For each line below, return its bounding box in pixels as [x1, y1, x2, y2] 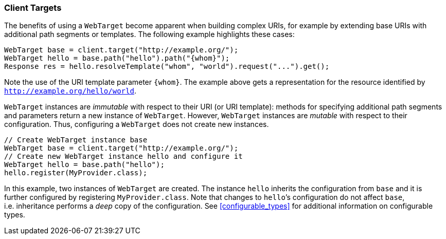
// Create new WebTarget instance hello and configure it [4, 152, 243, 161]
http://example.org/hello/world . [4, 86, 136, 96]
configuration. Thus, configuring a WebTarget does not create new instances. [4, 120, 269, 129]
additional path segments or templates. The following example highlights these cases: [4, 30, 295, 39]
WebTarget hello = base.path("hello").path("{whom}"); [4, 54, 230, 63]
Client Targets [4, 3, 62, 13]
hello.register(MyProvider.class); [4, 169, 148, 177]
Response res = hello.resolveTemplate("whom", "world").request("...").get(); [4, 62, 330, 71]
